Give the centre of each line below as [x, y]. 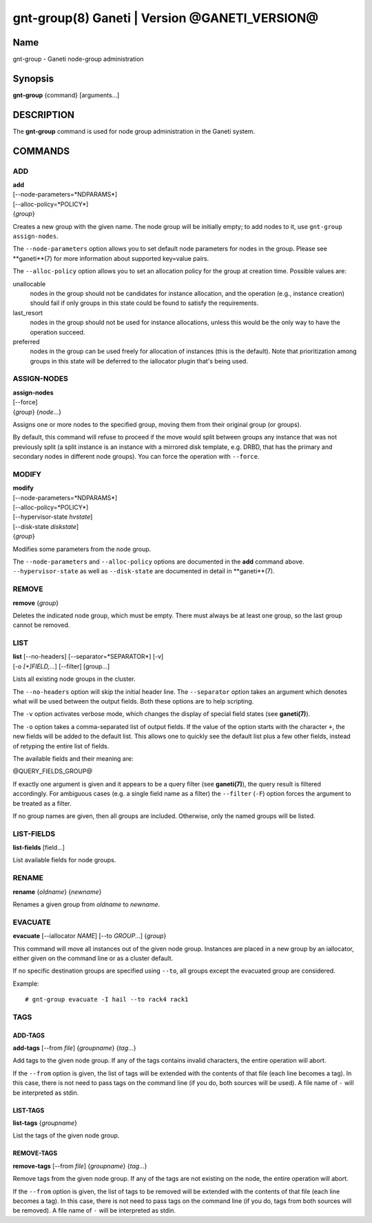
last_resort [28, 312]
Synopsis [33, 78]
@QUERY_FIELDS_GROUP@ [53, 771]
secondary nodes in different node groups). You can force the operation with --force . [136, 457]
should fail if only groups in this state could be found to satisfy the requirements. [144, 303]
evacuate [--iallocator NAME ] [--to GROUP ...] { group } [90, 936]
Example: [26, 984]
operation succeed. [58, 332]
